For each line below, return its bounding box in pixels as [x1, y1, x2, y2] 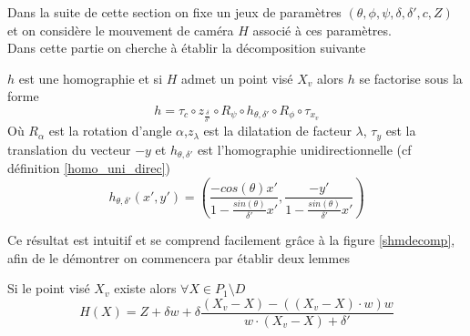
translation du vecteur [7, 139, 131, 158]
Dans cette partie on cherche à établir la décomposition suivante [7, 38, 366, 57]
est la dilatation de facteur [203, 121, 352, 140]
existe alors [114, 279, 177, 298]
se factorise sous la [359, 68, 463, 87]
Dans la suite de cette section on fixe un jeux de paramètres [7, 3, 342, 21]
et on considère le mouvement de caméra [7, 20, 234, 39]
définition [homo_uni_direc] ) [7, 158, 170, 178]
